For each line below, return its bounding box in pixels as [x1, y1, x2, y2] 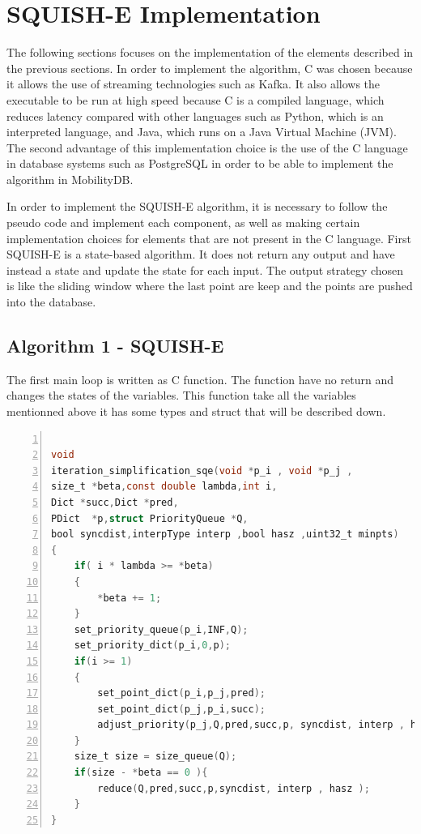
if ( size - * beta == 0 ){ [74, 767, 208, 779]
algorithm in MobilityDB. [6, 170, 134, 187]
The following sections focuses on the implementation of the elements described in [6, 44, 414, 61]
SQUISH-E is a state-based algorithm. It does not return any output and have [6, 246, 395, 263]
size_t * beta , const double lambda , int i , [51, 481, 278, 493]
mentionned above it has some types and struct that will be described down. [6, 403, 386, 420]
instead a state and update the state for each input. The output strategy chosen [6, 261, 404, 278]
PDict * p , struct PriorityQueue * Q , [51, 512, 249, 524]
